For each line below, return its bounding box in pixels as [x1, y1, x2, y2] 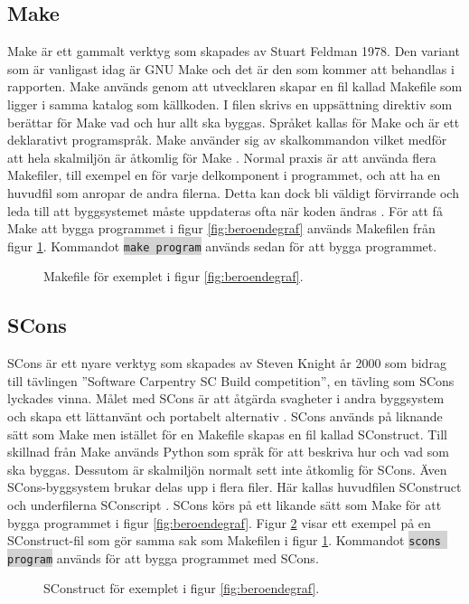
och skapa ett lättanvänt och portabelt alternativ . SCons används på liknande [7, 406, 443, 425]
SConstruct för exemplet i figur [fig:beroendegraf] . [43, 579, 320, 598]
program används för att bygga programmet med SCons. [7, 548, 319, 567]
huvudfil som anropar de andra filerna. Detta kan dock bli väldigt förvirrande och [7, 183, 459, 202]
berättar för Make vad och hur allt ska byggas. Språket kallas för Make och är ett [7, 112, 460, 131]
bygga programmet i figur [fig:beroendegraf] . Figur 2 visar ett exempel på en [7, 513, 431, 532]
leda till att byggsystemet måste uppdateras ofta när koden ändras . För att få [7, 201, 443, 220]
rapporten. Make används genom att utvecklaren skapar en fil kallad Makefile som [7, 77, 463, 96]
